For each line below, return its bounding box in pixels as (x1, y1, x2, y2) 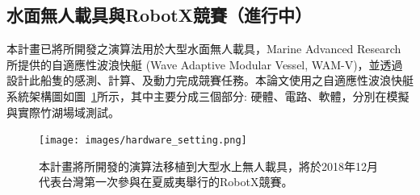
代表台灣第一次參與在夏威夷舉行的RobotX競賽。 (39, 173, 293, 190)
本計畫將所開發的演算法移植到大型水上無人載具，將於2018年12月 (39, 157, 378, 174)
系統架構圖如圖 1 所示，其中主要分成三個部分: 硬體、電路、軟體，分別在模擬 (6, 87, 409, 104)
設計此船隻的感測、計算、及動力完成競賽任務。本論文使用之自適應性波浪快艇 (6, 72, 414, 89)
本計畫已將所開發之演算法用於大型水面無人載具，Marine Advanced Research (6, 40, 401, 57)
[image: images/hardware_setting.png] (39, 135, 247, 147)
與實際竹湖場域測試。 (6, 103, 120, 120)
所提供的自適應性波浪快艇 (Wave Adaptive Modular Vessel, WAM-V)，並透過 (6, 56, 403, 73)
